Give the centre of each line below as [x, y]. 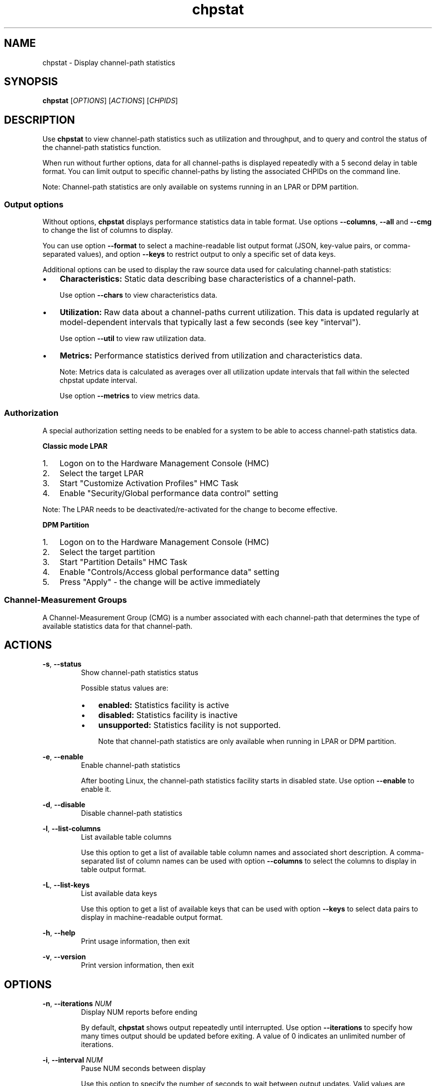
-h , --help [59, 933]
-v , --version [64, 957]
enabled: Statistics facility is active [164, 705]
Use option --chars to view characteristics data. [138, 295]
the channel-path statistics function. [102, 148]
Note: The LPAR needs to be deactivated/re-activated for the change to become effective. [190, 509]
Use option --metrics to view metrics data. [130, 396]
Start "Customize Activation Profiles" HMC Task [149, 483]
